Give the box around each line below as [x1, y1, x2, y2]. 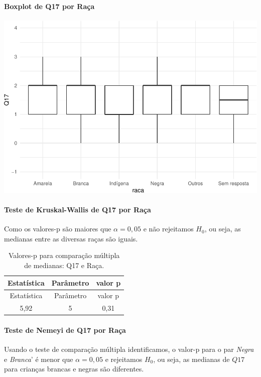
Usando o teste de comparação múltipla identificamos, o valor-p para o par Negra [4, 344, 254, 354]
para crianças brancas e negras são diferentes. [4, 363, 144, 374]
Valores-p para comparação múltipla [8, 250, 120, 261]
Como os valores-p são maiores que [4, 223, 111, 234]
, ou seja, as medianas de [153, 353, 230, 364]
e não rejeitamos [143, 223, 194, 234]
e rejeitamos [105, 353, 143, 364]
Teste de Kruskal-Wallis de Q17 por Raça [4, 204, 151, 215]
